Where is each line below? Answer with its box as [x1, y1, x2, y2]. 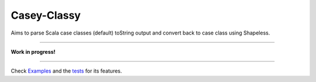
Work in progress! [11, 48, 56, 55]
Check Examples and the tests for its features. [11, 67, 122, 74]
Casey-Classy [11, 9, 81, 22]
